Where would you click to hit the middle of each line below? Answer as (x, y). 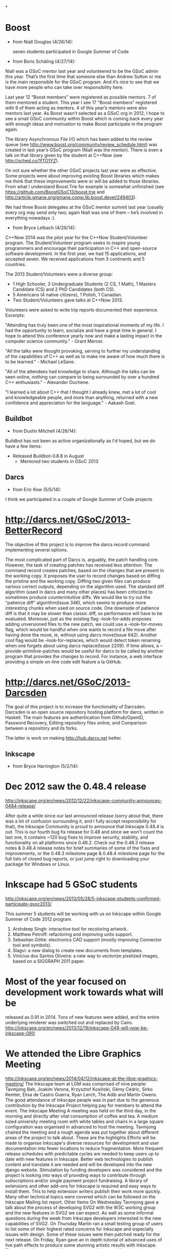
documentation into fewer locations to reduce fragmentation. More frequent (84, 1148)
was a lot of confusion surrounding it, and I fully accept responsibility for (81, 821)
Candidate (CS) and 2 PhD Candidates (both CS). (64, 289)
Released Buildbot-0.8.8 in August (48, 456)
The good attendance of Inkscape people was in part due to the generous (82, 1100)
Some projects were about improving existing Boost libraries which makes (82, 176)
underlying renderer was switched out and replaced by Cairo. (69, 1023)
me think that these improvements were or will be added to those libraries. (83, 181)
